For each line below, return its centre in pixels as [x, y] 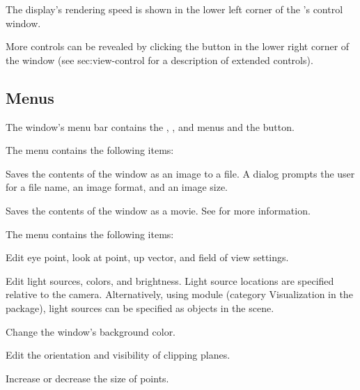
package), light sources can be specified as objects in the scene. [140, 307]
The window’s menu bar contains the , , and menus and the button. [150, 126]
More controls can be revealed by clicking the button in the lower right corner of [178, 46]
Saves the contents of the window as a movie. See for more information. [158, 210]
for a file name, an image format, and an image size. [117, 187]
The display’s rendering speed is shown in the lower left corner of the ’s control [174, 9]
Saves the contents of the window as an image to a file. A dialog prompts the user [180, 173]
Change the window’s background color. [91, 331]
